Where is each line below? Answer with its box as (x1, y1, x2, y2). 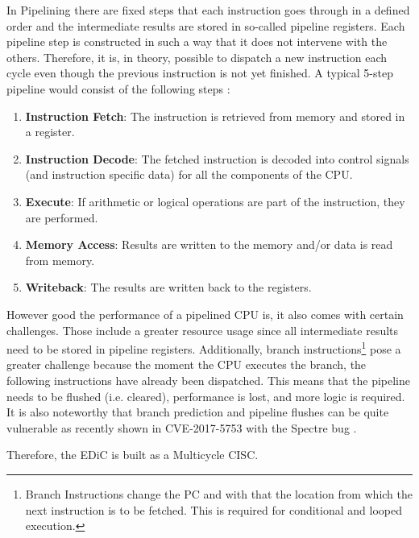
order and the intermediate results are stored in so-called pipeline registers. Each (6, 17, 405, 34)
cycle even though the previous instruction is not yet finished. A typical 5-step (6, 64, 393, 81)
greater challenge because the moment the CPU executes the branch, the (6, 356, 367, 373)
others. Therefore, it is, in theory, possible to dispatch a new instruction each (6, 48, 387, 65)
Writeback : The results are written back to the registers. (25, 279, 312, 296)
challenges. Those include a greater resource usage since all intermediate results (6, 321, 399, 338)
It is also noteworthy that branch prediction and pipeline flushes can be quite (6, 403, 389, 420)
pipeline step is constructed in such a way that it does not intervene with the (6, 33, 388, 50)
